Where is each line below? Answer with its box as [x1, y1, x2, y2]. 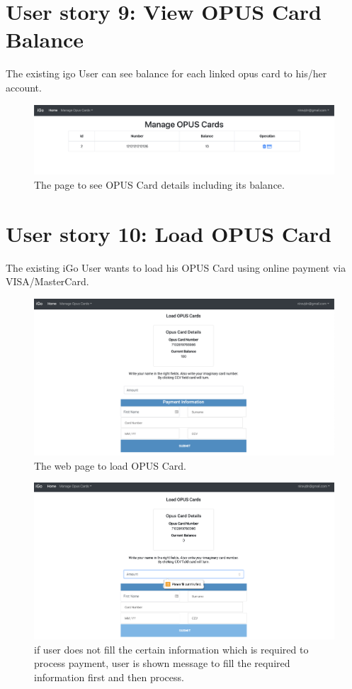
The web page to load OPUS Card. [34, 458, 186, 473]
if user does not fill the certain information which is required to [34, 641, 309, 656]
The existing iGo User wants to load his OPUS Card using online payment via [6, 260, 346, 275]
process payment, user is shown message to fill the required [34, 656, 290, 671]
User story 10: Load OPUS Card [6, 219, 331, 248]
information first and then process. [34, 669, 184, 684]
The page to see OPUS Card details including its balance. [34, 177, 285, 192]
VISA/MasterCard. [6, 274, 89, 289]
